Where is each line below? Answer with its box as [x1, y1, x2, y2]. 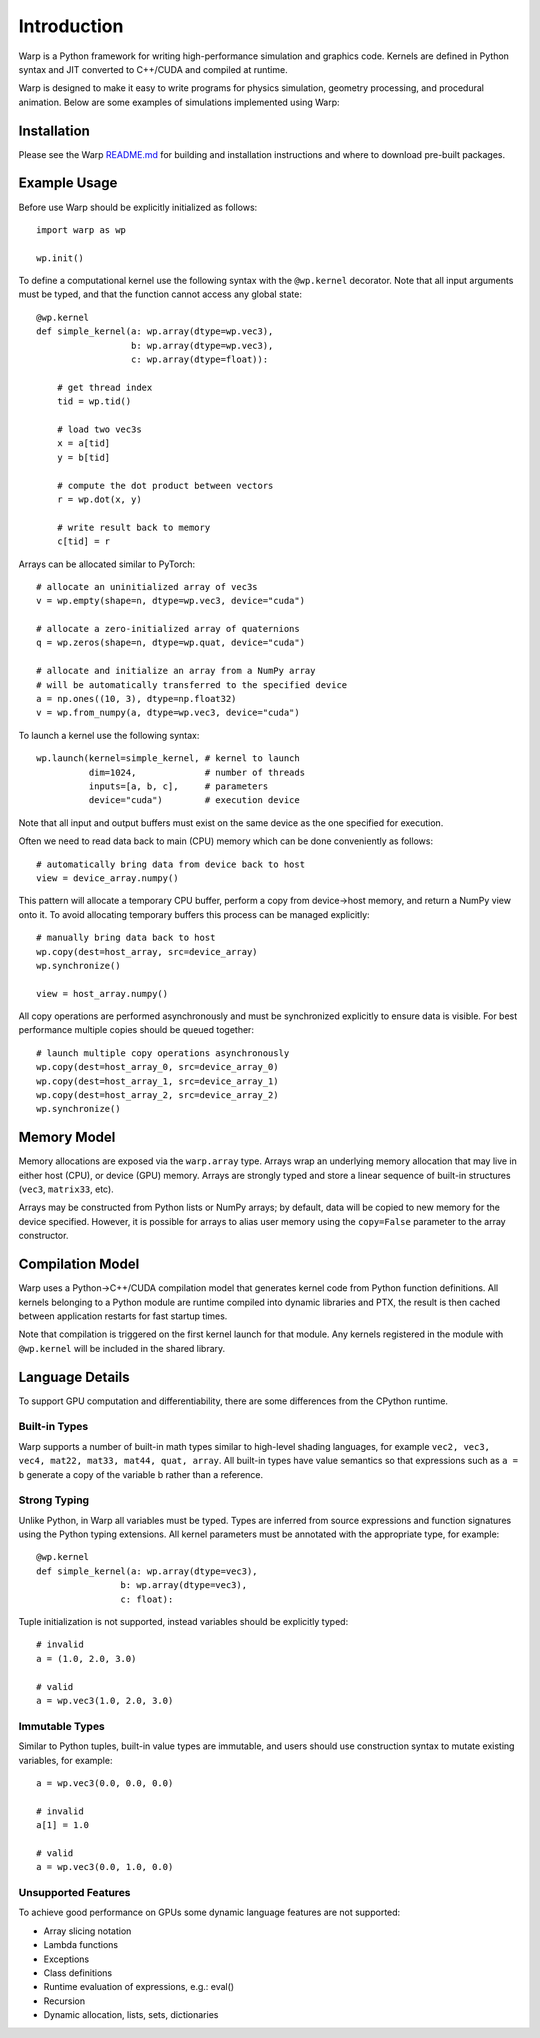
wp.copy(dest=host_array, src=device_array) [36, 946, 259, 957]
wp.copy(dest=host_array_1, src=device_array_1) [36, 1075, 279, 1087]
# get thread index [56, 381, 153, 393]
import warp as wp [36, 224, 127, 235]
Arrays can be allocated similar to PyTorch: [18, 558, 195, 570]
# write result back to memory [56, 521, 211, 533]
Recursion [43, 1995, 85, 2007]
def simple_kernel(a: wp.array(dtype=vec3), [36, 1565, 259, 1577]
